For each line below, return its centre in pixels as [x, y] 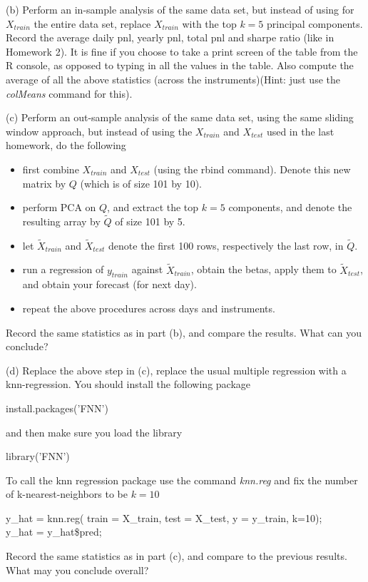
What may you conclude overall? [77, 570]
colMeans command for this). [69, 93]
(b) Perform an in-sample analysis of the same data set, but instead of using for [180, 9]
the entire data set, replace [92, 23]
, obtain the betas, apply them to [264, 269]
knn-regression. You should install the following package [128, 384]
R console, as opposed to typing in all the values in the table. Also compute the [180, 65]
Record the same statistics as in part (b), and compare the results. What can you [184, 332]
